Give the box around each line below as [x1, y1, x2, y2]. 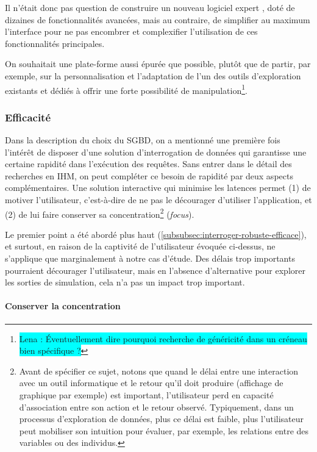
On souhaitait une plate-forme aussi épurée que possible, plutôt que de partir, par [5, 57, 311, 70]
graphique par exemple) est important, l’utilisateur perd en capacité [19, 388, 274, 401]
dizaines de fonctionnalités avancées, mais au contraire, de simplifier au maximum [5, 13, 310, 26]
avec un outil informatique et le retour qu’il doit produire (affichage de [19, 376, 283, 389]
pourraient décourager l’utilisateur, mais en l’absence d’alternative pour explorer [5, 264, 305, 276]
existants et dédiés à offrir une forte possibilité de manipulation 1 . [5, 82, 248, 96]
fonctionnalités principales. [5, 37, 105, 49]
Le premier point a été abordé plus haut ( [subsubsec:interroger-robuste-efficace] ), [5, 228, 307, 240]
